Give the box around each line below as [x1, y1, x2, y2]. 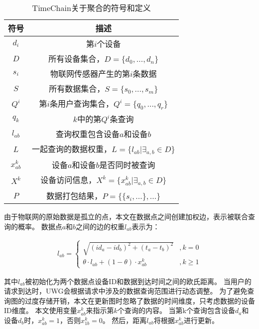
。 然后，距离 [102, 315, 147, 325]
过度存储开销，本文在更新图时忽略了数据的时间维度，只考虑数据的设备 [24, 295, 255, 306]
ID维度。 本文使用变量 [4, 305, 77, 316]
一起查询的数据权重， [32, 143, 112, 155]
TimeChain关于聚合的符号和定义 [32, 2, 151, 13]
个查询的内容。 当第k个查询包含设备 [117, 305, 235, 316]
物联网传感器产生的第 [50, 68, 130, 79]
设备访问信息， [40, 174, 97, 186]
